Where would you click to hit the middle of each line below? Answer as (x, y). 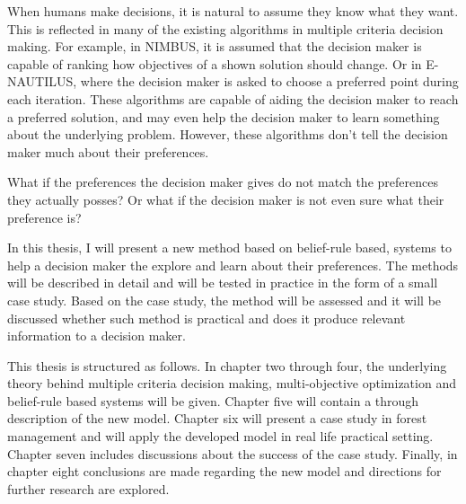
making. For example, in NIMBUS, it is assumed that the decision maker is (215, 46)
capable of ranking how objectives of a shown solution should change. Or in (215, 63)
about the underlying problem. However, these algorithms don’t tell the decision (228, 134)
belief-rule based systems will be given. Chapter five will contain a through (213, 400)
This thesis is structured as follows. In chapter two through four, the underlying (227, 365)
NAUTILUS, (42, 81)
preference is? (44, 217)
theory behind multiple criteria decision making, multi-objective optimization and (232, 383)
